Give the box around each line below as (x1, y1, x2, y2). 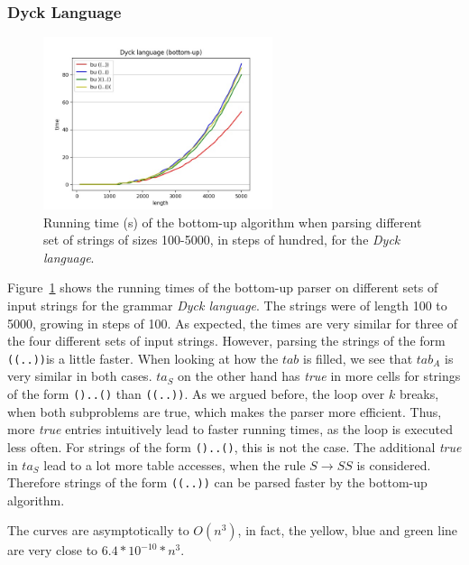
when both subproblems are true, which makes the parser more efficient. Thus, (7, 402, 442, 421)
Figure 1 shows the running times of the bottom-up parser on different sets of (7, 278, 438, 297)
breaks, (399, 384, 439, 403)
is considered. (356, 455, 431, 474)
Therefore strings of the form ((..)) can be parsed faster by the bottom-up (7, 473, 428, 492)
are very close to (7, 541, 98, 560)
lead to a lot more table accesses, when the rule (43, 455, 306, 474)
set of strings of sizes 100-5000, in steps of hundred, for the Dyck (43, 230, 400, 249)
